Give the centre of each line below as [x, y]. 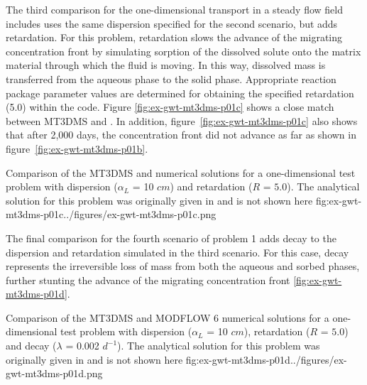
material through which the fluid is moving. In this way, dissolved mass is [166, 65]
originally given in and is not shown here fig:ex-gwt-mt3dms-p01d [148, 359]
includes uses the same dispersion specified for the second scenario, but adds [172, 23]
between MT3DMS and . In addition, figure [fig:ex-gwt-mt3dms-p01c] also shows [182, 120]
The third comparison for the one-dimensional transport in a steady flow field [174, 9]
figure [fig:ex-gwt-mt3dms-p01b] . [77, 148]
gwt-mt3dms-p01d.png [54, 373]
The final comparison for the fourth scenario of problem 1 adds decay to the [171, 238]
